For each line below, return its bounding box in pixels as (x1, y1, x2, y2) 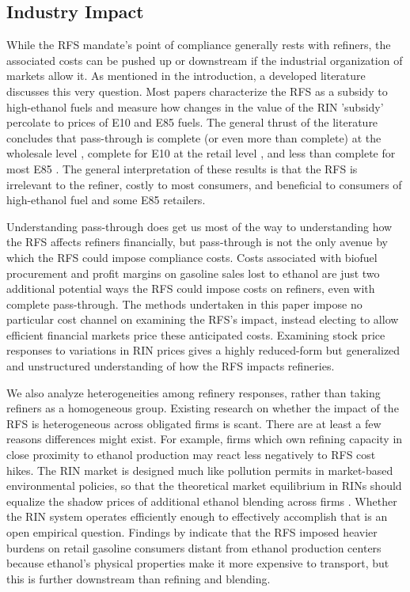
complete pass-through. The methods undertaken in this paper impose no (6, 295, 363, 312)
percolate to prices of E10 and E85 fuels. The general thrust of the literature (6, 114, 378, 131)
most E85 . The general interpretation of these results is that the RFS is (6, 160, 358, 176)
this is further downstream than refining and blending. (6, 570, 271, 586)
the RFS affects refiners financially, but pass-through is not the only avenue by (6, 233, 388, 250)
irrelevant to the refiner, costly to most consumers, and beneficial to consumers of (6, 176, 402, 192)
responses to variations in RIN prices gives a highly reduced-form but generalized (6, 342, 401, 359)
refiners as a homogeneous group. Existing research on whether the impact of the (6, 400, 399, 416)
